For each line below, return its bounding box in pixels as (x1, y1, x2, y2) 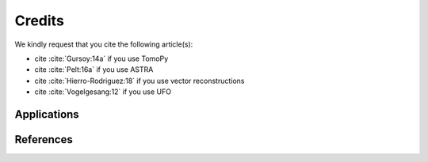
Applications (14, 107, 79, 121)
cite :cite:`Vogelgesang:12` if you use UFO (34, 87, 172, 96)
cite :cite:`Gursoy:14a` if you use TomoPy (34, 54, 169, 63)
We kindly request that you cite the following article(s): (14, 40, 193, 49)
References (14, 133, 73, 146)
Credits (14, 12, 65, 29)
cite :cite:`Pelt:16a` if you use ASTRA (34, 65, 154, 74)
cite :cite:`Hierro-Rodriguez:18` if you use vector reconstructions (34, 76, 245, 85)
